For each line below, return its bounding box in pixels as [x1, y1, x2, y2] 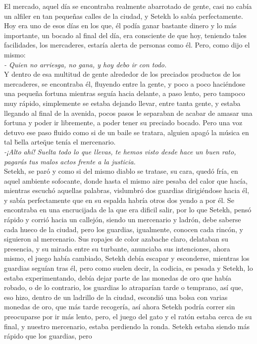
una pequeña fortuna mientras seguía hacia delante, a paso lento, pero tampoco [4, 88, 245, 98]
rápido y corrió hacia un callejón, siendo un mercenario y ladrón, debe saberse [4, 214, 241, 225]
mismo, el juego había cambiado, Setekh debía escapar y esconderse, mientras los [4, 253, 250, 263]
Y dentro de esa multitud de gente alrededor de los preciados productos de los [4, 69, 241, 79]
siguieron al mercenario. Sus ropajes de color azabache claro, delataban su [4, 234, 228, 244]
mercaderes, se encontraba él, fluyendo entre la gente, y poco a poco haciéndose [4, 78, 246, 89]
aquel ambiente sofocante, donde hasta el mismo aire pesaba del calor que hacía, [4, 175, 248, 186]
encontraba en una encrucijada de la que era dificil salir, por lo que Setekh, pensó [4, 204, 252, 215]
